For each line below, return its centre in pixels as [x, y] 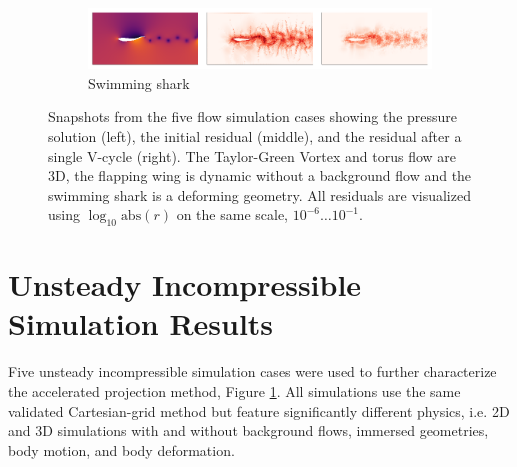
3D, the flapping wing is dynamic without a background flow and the [260, 175]
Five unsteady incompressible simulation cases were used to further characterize [252, 371]
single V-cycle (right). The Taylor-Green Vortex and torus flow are [252, 155]
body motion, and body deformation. [121, 449]
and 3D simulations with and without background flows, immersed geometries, [248, 430]
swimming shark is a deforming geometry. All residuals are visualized [259, 194]
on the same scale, [232, 214]
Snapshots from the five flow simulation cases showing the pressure [253, 116]
